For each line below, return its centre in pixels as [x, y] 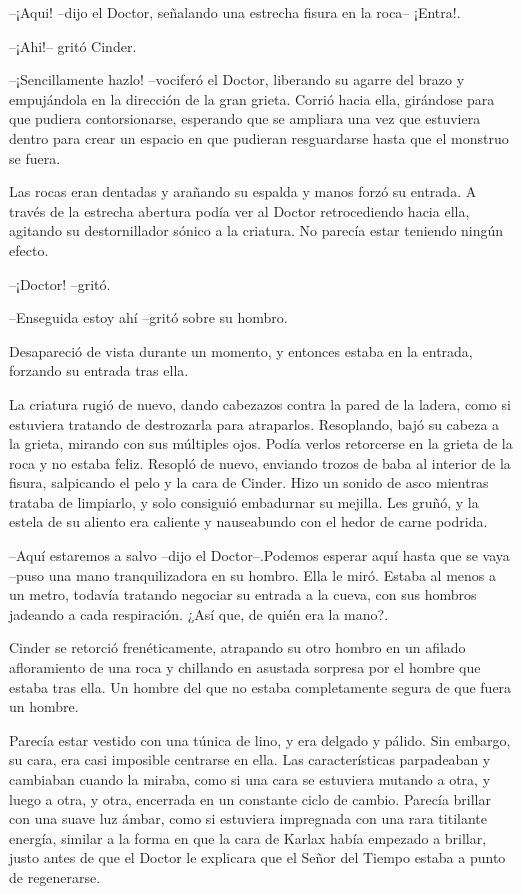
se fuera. [35, 157]
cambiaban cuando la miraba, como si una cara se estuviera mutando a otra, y [250, 779]
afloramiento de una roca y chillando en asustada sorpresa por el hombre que [245, 667]
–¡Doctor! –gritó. [60, 283]
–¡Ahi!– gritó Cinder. [73, 45]
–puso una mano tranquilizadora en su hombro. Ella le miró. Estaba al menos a [252, 574]
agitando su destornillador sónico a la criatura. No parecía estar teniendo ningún [256, 230]
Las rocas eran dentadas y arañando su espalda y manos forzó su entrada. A [243, 191]
